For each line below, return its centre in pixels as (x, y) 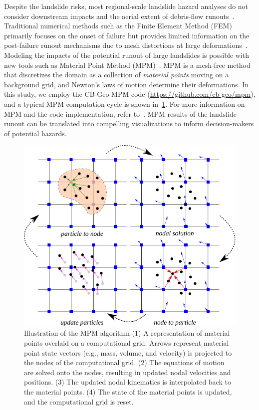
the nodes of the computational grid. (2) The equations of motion (124, 362)
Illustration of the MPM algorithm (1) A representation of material (127, 333)
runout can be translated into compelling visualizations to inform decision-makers (129, 123)
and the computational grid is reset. (79, 401)
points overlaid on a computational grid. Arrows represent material (127, 343)
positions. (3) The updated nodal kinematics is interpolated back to (128, 382)
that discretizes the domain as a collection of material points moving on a (117, 75)
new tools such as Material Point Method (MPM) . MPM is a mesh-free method (127, 65)
